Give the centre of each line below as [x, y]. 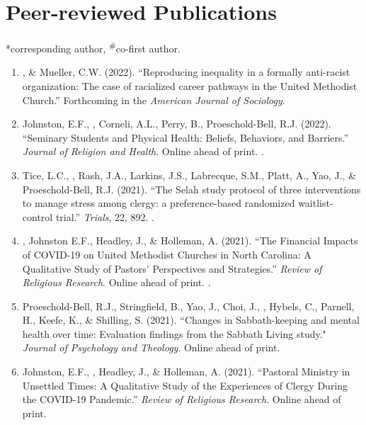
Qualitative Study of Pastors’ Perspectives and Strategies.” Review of [172, 268]
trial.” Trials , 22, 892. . [105, 216]
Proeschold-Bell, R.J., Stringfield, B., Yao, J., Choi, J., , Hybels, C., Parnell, [188, 306]
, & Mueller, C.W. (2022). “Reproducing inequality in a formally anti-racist [186, 72]
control [38, 216]
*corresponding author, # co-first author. [93, 47]
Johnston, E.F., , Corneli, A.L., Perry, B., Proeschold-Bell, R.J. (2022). [177, 124]
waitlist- [316, 203]
